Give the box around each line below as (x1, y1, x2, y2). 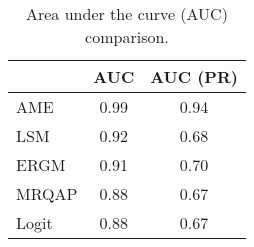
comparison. (85, 25, 169, 48)
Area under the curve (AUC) (25, 2, 228, 25)
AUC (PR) (150, 65, 238, 88)
